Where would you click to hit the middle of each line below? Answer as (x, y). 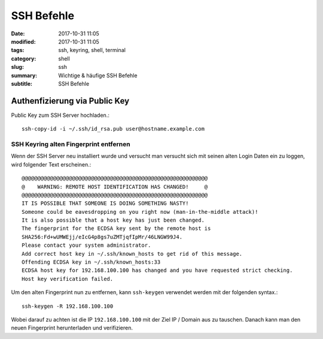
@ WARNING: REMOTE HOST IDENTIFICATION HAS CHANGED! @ (115, 187)
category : (24, 58)
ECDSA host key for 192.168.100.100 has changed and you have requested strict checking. (157, 270)
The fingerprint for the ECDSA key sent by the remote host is (116, 228)
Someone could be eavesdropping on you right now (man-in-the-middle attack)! (140, 212)
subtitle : (22, 83)
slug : (17, 67)
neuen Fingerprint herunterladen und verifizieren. (72, 328)
